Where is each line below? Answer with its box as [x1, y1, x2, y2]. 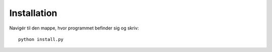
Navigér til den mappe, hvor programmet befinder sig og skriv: [9, 25, 139, 31]
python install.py [18, 36, 64, 42]
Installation [9, 7, 57, 18]
